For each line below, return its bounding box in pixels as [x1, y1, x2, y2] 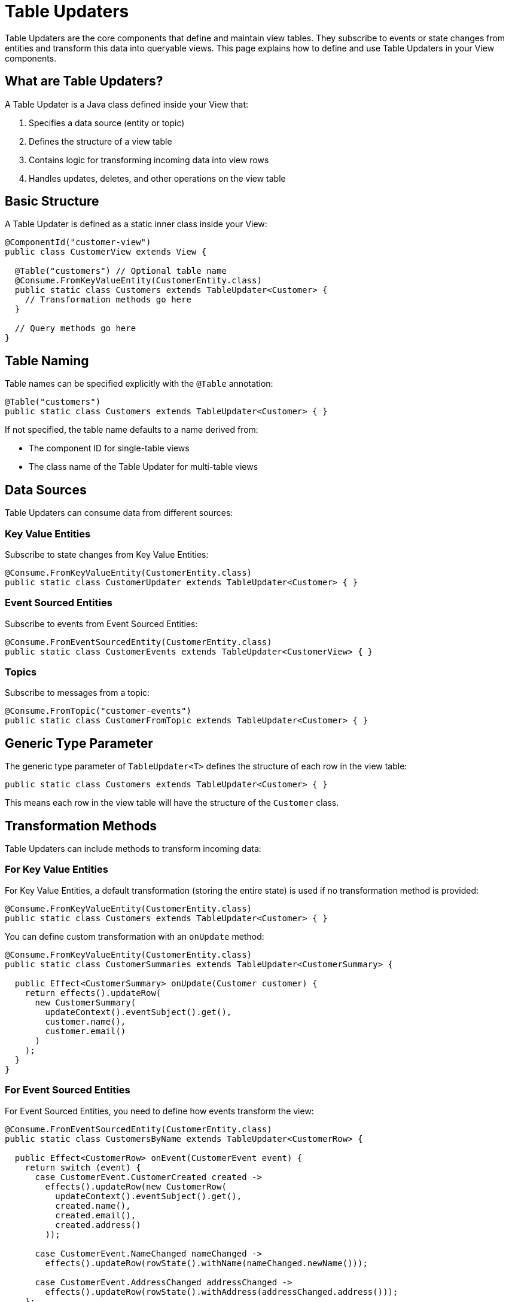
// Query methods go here [14, 323, 136, 334]
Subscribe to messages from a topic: [5, 687, 150, 698]
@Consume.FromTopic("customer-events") [5, 706, 191, 716]
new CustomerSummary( [35, 997, 136, 1007]
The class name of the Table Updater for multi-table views [29, 461, 258, 472]
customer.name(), [45, 1016, 126, 1026]
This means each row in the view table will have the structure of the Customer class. [5, 797, 339, 808]
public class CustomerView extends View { [5, 247, 207, 257]
